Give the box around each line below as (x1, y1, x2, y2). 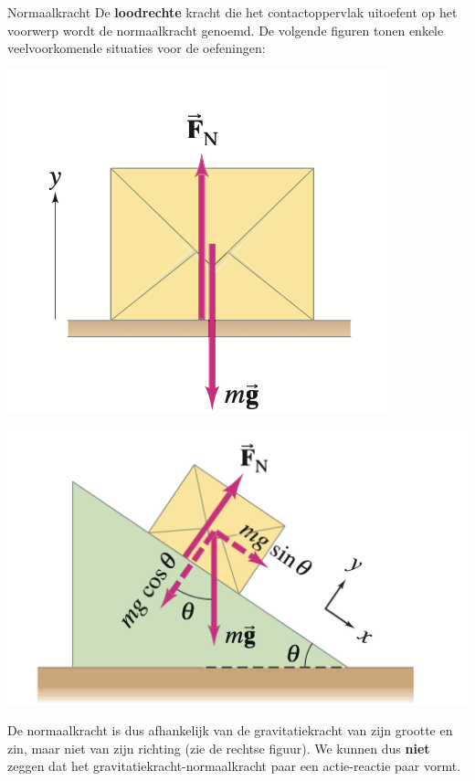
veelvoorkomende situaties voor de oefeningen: (7, 38, 266, 58)
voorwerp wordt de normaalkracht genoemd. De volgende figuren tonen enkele (7, 20, 444, 39)
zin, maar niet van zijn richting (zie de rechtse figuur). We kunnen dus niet (7, 738, 430, 757)
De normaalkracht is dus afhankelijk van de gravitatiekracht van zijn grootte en (7, 721, 453, 740)
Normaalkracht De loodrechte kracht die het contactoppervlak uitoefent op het (7, 3, 458, 21)
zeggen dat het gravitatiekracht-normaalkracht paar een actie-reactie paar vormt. (7, 756, 461, 776)
